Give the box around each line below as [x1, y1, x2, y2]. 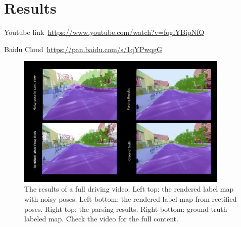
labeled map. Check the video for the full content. [24, 213, 178, 224]
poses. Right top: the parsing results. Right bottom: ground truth [24, 203, 227, 214]
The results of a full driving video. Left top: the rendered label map [24, 184, 234, 194]
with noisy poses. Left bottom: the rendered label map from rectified [24, 193, 237, 204]
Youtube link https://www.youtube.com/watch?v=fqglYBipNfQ [4, 27, 205, 37]
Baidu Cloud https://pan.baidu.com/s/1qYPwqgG [4, 43, 162, 54]
